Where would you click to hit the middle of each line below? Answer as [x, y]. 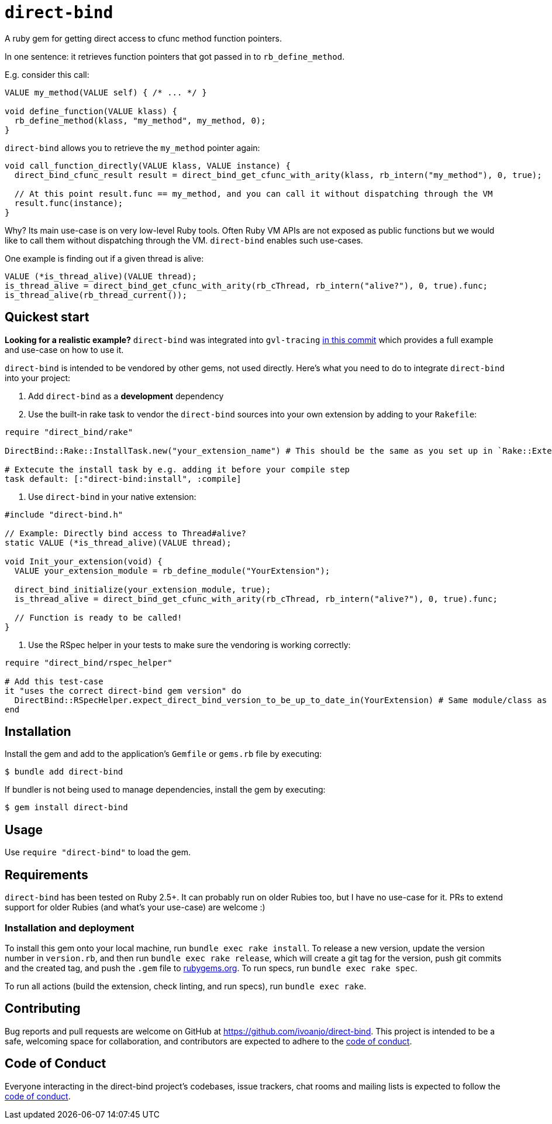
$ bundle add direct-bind [64, 772]
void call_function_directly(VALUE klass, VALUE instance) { [148, 165]
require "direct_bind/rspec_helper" [89, 662]
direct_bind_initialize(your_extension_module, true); [143, 589]
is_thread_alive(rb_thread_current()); [96, 295]
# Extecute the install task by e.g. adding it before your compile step [177, 469]
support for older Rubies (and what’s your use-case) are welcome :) [135, 907]
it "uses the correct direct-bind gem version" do [123, 690]
